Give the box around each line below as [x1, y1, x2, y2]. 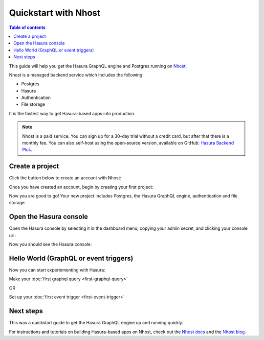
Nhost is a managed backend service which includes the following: [9, 72, 144, 78]
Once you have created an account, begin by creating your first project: [9, 184, 154, 190]
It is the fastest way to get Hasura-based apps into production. [9, 110, 135, 116]
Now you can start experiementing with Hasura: [9, 267, 105, 273]
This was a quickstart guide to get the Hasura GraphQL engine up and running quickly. [9, 320, 183, 326]
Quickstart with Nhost [9, 7, 101, 18]
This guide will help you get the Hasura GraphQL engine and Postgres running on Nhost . [9, 63, 187, 69]
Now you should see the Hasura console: [9, 242, 92, 247]
